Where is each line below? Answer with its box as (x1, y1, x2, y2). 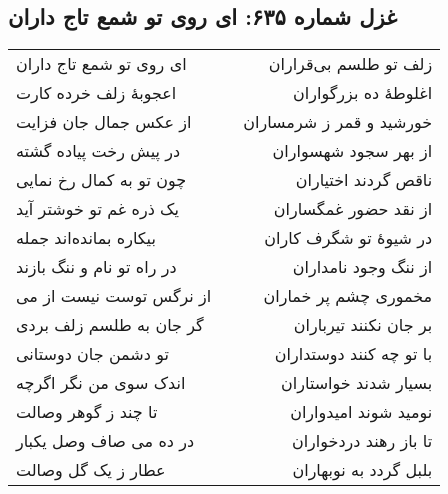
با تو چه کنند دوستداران (274, 342, 433, 366)
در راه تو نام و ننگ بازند (16, 255, 177, 279)
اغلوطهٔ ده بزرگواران (293, 81, 433, 105)
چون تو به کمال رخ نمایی (16, 168, 187, 192)
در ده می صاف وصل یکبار (16, 429, 195, 453)
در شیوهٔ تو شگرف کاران (264, 226, 433, 250)
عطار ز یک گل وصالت (16, 458, 166, 482)
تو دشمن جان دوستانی (16, 342, 169, 366)
